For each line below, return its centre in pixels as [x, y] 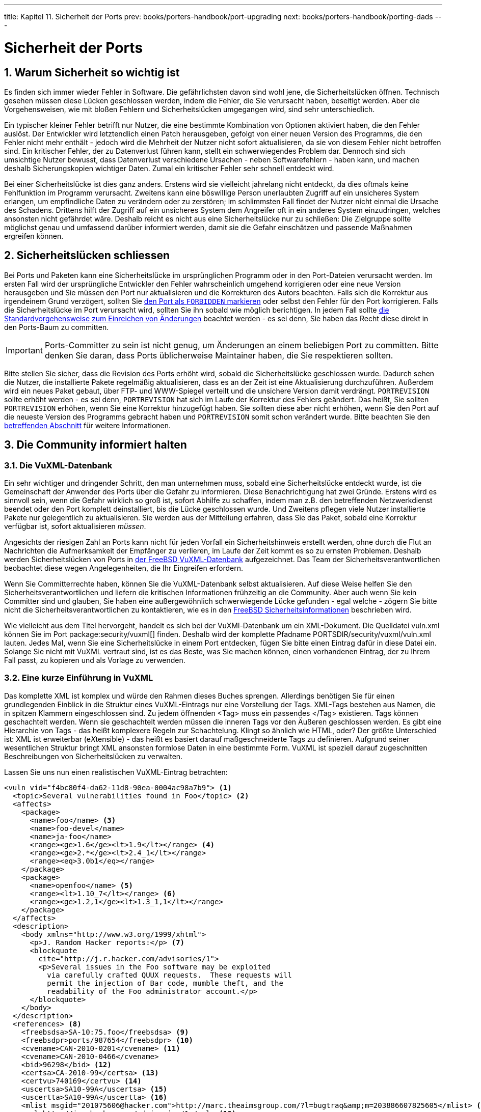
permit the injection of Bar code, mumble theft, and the [165, 983]
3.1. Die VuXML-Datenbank [58, 465]
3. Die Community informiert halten [96, 445]
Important [24, 350]
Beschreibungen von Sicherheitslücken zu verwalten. [93, 756]
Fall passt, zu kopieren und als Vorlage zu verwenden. [95, 660]
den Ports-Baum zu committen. [57, 327]
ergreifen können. [34, 236]
